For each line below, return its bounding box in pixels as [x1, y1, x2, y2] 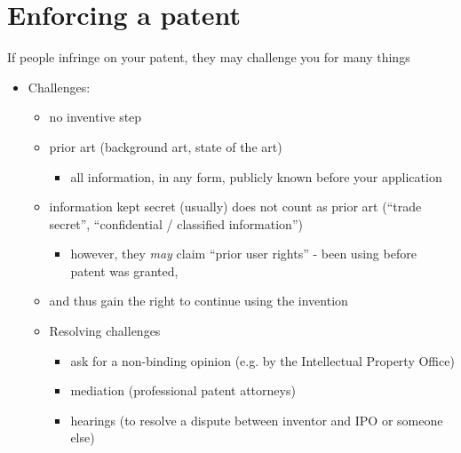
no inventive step [49, 107, 142, 126]
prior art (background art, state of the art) [49, 137, 282, 155]
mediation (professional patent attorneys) [70, 381, 296, 400]
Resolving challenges [49, 322, 161, 340]
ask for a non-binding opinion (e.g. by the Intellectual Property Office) [70, 351, 455, 370]
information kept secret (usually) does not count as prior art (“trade [49, 197, 422, 216]
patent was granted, [70, 261, 179, 280]
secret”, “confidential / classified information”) [49, 214, 303, 233]
